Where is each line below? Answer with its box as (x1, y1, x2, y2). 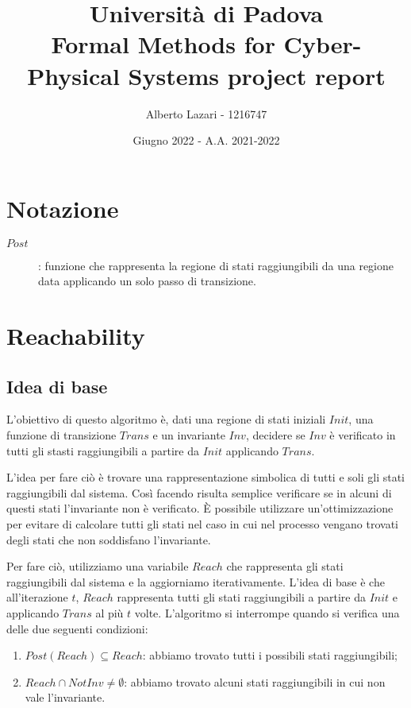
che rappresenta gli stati (226, 558, 344, 575)
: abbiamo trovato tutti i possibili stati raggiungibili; (142, 647, 398, 664)
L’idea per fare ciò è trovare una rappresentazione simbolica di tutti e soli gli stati (6, 469, 405, 486)
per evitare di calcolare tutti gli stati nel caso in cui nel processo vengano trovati (6, 515, 398, 532)
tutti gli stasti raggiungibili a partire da (6, 442, 199, 458)
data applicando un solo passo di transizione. (38, 273, 256, 289)
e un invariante (152, 426, 225, 443)
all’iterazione (6, 589, 68, 605)
